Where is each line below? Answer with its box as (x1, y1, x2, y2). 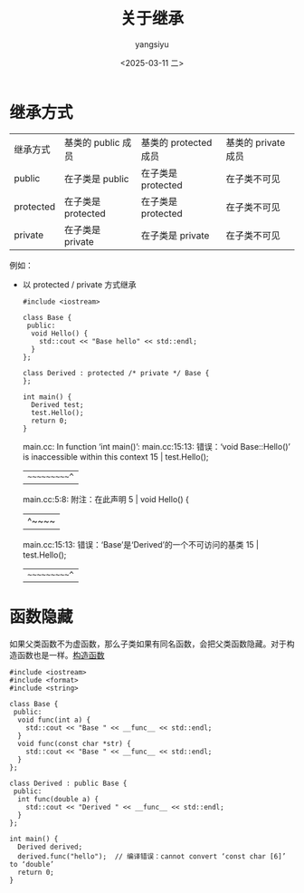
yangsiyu (135, 38, 169, 50)
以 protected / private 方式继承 (22, 278, 138, 290)
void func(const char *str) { (17, 739, 131, 748)
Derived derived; (17, 842, 83, 851)
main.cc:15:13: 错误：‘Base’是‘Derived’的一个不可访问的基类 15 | (22, 539, 260, 549)
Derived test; (31, 400, 84, 409)
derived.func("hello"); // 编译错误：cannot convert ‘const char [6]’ (17, 851, 287, 861)
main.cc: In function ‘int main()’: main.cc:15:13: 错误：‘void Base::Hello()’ (22, 441, 291, 451)
